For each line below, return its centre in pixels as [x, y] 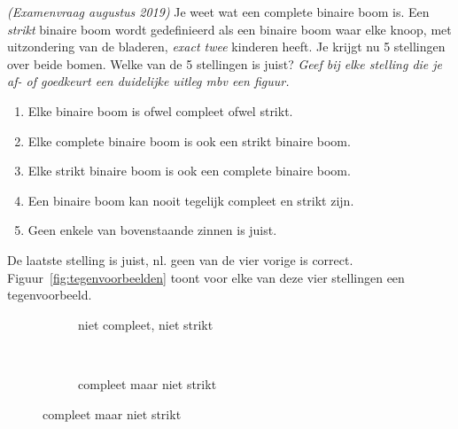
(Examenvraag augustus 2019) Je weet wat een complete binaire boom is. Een [218, 12]
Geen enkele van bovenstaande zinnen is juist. [152, 230]
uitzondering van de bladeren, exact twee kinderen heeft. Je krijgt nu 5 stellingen [226, 47]
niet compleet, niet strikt [146, 324]
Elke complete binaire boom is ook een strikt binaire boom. [189, 140]
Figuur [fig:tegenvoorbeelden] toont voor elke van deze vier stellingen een [206, 277]
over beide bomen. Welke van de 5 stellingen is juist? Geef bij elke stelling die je [225, 63]
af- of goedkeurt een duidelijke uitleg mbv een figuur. [148, 81]
